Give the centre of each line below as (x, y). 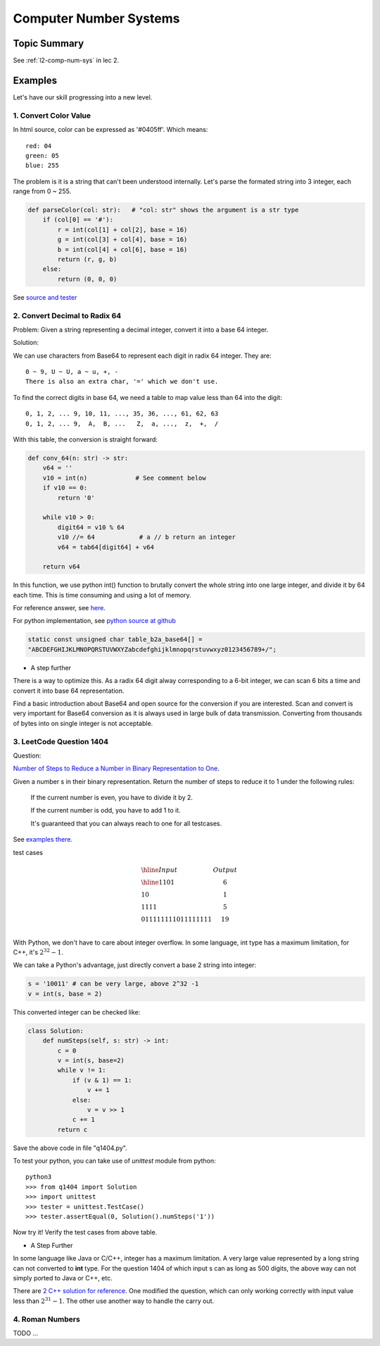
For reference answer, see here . (59, 608)
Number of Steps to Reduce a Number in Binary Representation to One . (116, 768)
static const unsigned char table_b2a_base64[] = (115, 639)
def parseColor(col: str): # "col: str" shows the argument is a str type (163, 210)
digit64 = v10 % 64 (91, 527)
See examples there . (43, 839)
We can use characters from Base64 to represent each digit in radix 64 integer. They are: (142, 356)
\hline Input (159, 870)
